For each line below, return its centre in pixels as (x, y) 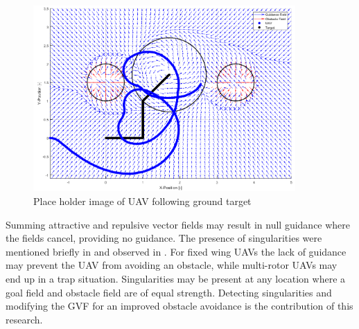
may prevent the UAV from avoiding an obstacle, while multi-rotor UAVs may (172, 265)
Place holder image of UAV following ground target (142, 201)
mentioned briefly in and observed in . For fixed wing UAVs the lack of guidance (176, 251)
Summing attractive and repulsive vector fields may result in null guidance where (178, 224)
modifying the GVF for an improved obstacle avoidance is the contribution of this (179, 306)
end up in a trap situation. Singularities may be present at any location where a (176, 278)
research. (24, 319)
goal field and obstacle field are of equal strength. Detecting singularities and (169, 292)
